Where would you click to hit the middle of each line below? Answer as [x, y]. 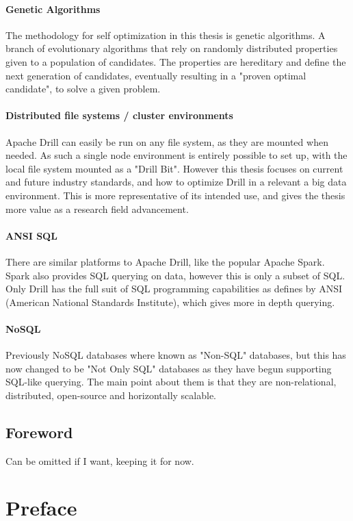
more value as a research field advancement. [97, 208]
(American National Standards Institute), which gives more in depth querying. [170, 302]
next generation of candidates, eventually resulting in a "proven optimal [156, 75]
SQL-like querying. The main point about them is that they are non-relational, [171, 382]
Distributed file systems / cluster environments [119, 115]
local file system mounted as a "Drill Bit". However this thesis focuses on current [174, 168]
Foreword [39, 432]
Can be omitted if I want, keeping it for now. [100, 460]
